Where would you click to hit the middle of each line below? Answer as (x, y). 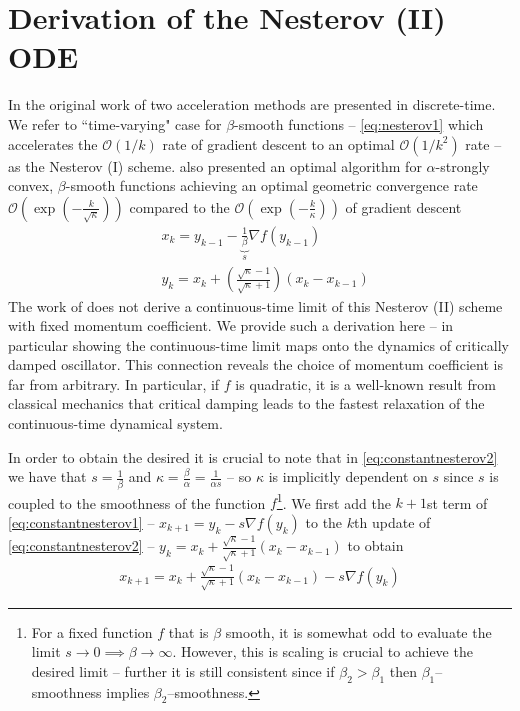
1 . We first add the (333, 501)
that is (188, 631)
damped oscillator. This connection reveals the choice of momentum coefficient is (255, 364)
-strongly (462, 165)
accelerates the (53, 143)
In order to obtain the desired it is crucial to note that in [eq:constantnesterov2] (253, 456)
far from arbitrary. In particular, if (114, 383)
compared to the (179, 206)
